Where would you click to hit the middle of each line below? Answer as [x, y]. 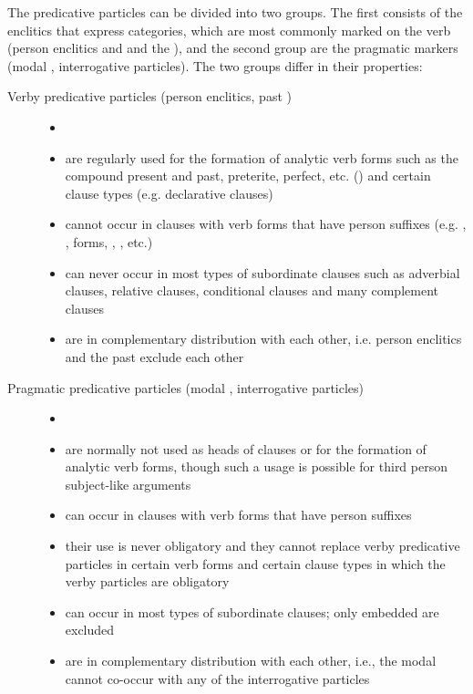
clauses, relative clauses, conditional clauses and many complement [252, 290]
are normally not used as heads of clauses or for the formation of [246, 448]
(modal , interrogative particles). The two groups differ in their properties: [215, 65]
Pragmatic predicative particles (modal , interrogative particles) [186, 387]
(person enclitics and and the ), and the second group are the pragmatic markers [233, 48]
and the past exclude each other [154, 356]
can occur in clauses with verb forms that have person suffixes [238, 515]
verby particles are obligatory [147, 581]
